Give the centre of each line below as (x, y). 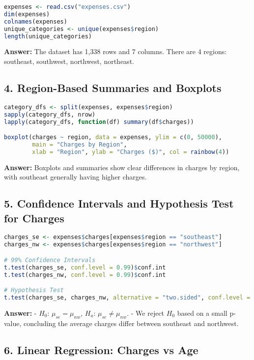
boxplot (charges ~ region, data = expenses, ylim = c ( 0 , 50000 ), (113, 137)
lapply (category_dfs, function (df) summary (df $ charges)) (99, 122)
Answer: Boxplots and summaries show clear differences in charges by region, (122, 167)
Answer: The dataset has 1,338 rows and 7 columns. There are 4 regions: (115, 51)
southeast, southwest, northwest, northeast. (69, 61)
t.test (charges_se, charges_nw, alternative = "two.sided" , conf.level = (127, 298)
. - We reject (146, 313)
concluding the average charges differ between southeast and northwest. (131, 323)
